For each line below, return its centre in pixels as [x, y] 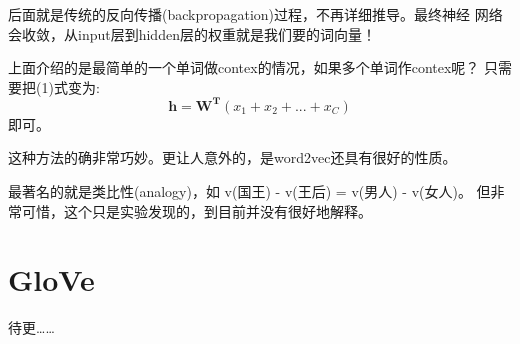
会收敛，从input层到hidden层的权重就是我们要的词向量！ [192, 33]
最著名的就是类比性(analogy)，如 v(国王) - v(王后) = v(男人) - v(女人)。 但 [249, 191]
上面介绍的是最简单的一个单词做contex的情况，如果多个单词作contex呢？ [244, 67]
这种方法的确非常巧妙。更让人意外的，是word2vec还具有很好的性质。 [232, 157]
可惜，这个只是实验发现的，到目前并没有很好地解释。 [196, 210]
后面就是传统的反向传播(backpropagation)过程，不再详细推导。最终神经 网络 [255, 14]
